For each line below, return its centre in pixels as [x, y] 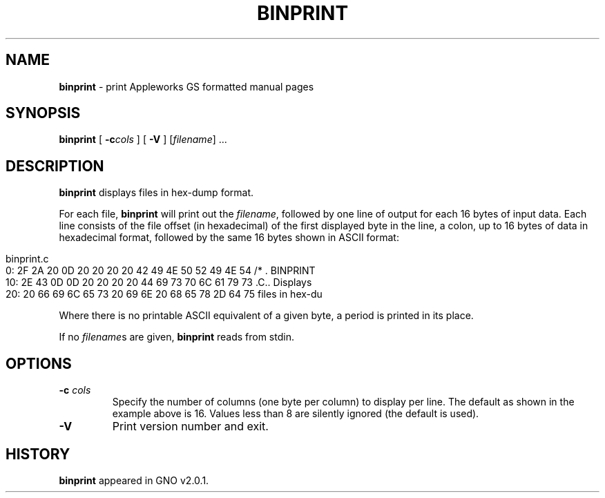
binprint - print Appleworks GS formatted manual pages [186, 86]
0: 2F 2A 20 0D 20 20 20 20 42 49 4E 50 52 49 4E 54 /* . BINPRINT [161, 271]
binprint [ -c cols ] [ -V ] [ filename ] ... [143, 140]
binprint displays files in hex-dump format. [156, 193]
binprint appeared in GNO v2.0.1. [134, 480]
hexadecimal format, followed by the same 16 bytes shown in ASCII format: [229, 238]
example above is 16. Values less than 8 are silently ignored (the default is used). [296, 414]
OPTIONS [39, 363]
